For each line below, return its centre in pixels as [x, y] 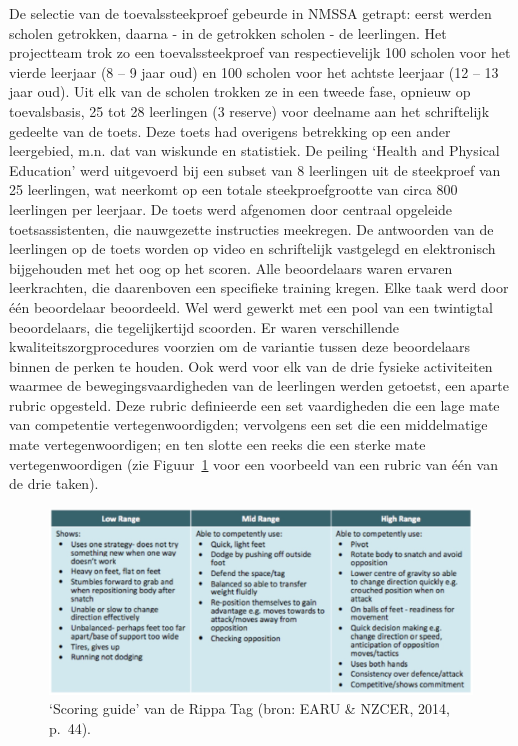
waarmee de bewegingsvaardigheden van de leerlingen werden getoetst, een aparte [259, 385]
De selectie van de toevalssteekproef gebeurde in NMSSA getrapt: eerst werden [250, 13]
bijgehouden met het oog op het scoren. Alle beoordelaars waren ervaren [231, 267]
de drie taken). [54, 483]
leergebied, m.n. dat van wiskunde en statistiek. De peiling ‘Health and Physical [254, 150]
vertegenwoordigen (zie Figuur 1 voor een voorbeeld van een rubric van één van [253, 463]
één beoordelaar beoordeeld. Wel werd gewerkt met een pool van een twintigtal [251, 306]
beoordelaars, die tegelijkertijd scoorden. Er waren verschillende [204, 326]
